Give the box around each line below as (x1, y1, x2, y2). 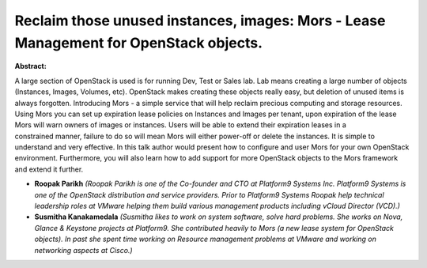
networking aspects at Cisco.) (34, 245, 134, 255)
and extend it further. (14, 164, 84, 174)
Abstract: (14, 62, 47, 71)
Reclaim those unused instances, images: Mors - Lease (14, 12, 386, 29)
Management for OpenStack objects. (14, 34, 263, 51)
